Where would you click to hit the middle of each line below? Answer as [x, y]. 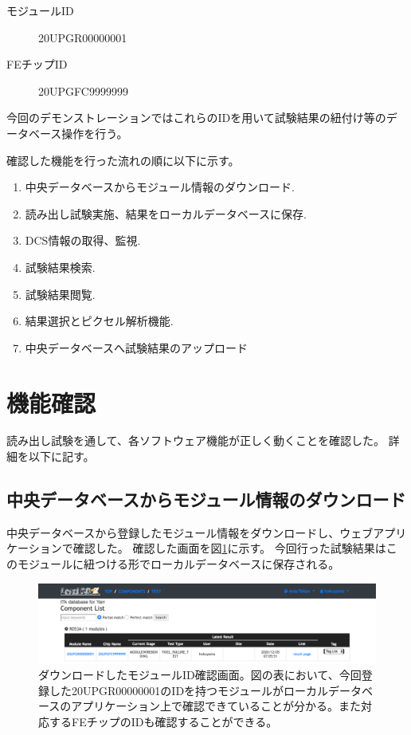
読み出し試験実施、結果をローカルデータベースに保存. [166, 213]
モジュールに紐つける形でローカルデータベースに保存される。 [178, 564]
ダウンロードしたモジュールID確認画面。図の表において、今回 [200, 675]
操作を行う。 [95, 133]
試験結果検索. [60, 267]
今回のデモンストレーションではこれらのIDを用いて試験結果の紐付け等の [196, 118]
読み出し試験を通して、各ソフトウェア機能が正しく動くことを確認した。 [196, 440]
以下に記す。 [61, 456]
